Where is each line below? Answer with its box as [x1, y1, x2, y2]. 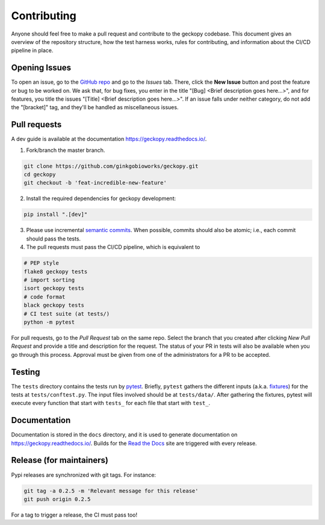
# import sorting [23, 276, 75, 283]
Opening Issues [11, 63, 72, 73]
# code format [23, 293, 66, 300]
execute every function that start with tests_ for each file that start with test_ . [11, 400, 211, 407]
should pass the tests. [26, 235, 81, 242]
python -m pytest [23, 318, 75, 325]
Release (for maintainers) [11, 455, 108, 465]
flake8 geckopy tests [23, 268, 88, 275]
